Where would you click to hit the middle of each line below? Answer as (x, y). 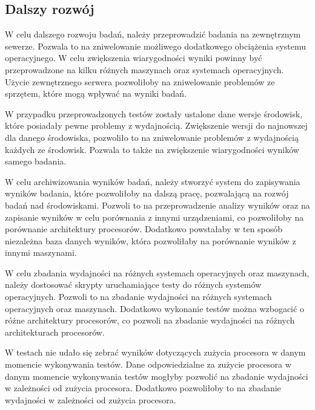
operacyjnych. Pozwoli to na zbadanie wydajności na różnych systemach (138, 297)
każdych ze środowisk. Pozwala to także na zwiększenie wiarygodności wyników (152, 149)
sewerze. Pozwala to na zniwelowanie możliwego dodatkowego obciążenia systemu (155, 46)
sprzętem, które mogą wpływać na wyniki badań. (96, 93)
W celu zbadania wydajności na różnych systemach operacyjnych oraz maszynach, (157, 272)
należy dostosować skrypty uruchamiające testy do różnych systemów (133, 285)
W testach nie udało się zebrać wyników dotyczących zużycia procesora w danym (155, 352)
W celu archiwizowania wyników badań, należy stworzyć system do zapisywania (153, 181)
